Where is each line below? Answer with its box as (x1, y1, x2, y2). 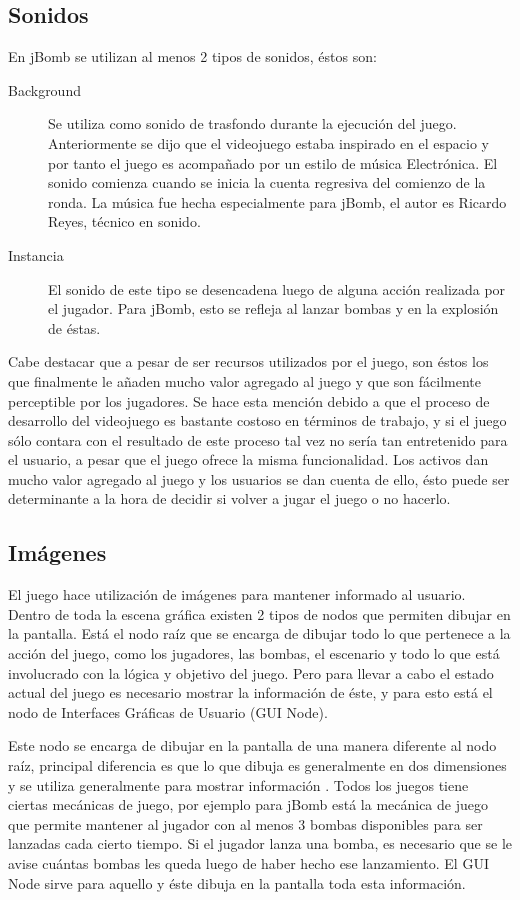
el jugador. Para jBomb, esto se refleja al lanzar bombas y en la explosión (48, 298, 499, 319)
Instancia (8, 244, 64, 265)
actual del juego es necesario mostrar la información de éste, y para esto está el (8, 682, 493, 703)
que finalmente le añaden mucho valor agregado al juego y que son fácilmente (8, 370, 482, 391)
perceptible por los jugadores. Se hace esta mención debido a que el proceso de (8, 390, 490, 411)
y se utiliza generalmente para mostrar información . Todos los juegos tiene (8, 774, 469, 795)
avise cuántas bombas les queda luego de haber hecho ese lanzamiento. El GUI (8, 853, 489, 873)
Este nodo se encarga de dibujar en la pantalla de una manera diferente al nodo (8, 735, 497, 756)
